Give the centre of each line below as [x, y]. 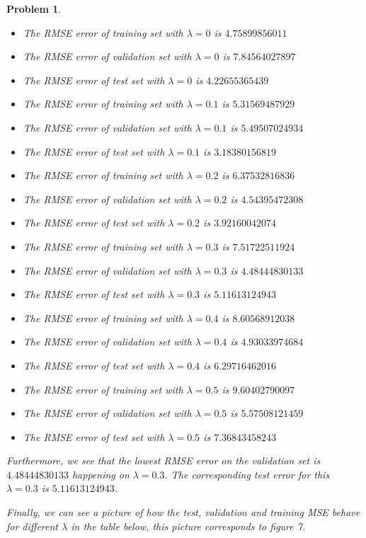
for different [32, 526]
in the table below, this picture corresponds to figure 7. [188, 526]
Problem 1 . [34, 8]
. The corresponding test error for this [247, 474]
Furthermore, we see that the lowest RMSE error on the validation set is [164, 460]
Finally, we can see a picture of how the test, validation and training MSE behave [183, 512]
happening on [101, 474]
